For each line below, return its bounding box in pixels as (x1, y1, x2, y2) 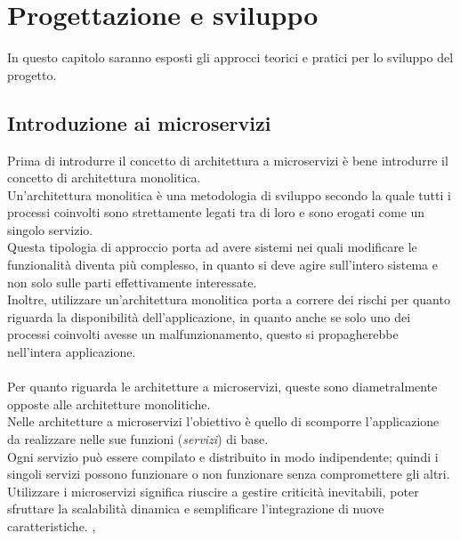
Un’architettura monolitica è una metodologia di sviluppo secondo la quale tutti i (7, 185, 451, 204)
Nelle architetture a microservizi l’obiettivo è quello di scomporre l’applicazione (7, 412, 440, 431)
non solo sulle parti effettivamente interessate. (7, 272, 257, 291)
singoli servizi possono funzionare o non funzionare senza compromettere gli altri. (7, 464, 450, 483)
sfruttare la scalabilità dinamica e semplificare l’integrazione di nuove (7, 499, 384, 518)
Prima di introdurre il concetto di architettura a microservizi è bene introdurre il (7, 150, 448, 169)
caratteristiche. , (7, 516, 96, 535)
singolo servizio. (7, 220, 93, 238)
